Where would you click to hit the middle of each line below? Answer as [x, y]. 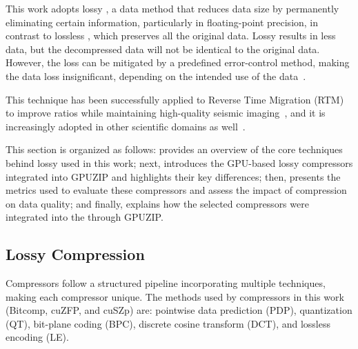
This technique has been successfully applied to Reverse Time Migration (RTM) [175, 99]
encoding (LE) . [37, 337]
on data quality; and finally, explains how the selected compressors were [157, 203]
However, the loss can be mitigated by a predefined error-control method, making [178, 62]
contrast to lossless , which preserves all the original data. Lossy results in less [171, 36]
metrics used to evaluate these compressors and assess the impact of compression [176, 190]
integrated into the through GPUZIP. [84, 217]
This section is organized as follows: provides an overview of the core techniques [174, 149]
